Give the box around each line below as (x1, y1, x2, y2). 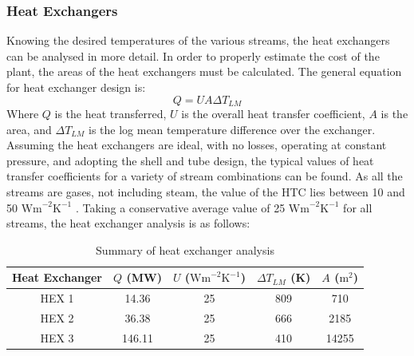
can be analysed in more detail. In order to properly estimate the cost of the (6, 47, 380, 64)
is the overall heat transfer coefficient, (181, 105, 365, 122)
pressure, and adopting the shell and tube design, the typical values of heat (6, 152, 374, 168)
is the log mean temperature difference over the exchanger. (88, 121, 376, 137)
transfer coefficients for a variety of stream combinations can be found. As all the (6, 168, 403, 184)
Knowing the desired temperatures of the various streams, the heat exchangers (6, 32, 390, 49)
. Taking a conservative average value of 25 (75, 199, 286, 216)
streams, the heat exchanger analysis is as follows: (6, 215, 250, 231)
